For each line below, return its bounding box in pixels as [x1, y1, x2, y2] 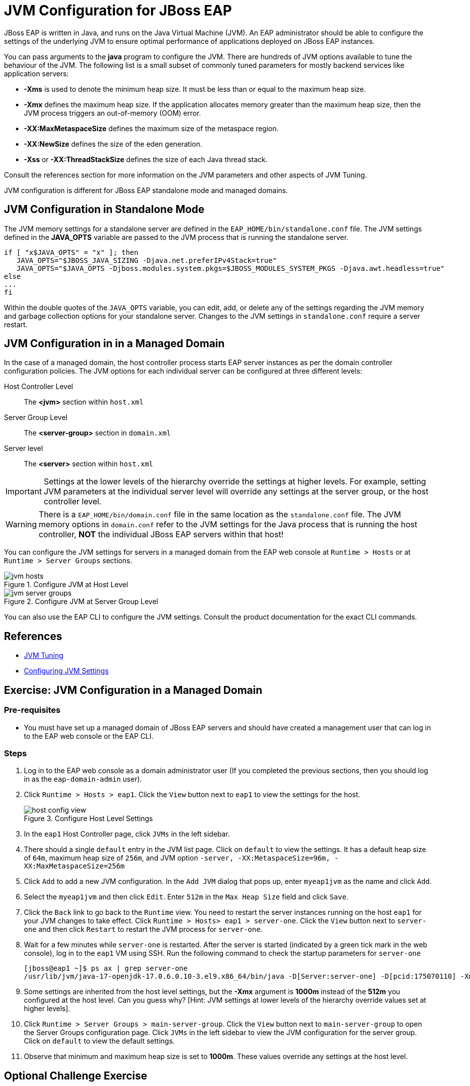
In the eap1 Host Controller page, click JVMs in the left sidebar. [24, 830, 230, 839]
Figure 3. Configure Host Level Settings [24, 814, 153, 823]
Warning [5, 519, 37, 530]
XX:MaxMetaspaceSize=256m [24, 862, 125, 870]
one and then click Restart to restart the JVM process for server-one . [24, 925, 263, 934]
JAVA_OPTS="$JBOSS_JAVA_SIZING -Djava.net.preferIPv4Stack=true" [16, 256, 277, 264]
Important [5, 486, 42, 497]
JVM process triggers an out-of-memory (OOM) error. [24, 108, 201, 117]
